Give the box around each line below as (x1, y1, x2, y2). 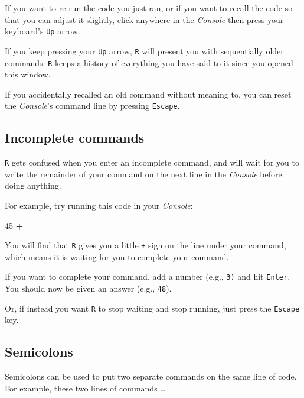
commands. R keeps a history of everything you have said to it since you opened (5, 56, 293, 69)
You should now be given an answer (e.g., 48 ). (5, 282, 172, 295)
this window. (5, 68, 51, 80)
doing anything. (5, 179, 61, 192)
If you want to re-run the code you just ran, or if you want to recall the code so (5, 2, 293, 14)
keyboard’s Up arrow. (5, 25, 80, 37)
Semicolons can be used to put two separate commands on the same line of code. (5, 370, 297, 383)
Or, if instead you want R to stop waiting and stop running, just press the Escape (5, 302, 300, 314)
